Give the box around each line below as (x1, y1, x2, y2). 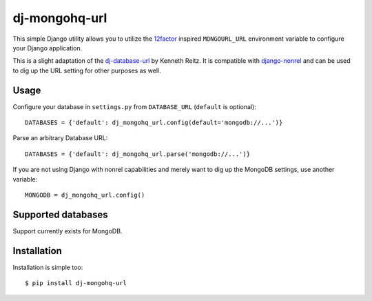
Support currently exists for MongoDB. (12, 226, 123, 235)
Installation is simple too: (12, 263, 83, 271)
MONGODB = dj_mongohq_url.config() (25, 191, 145, 199)
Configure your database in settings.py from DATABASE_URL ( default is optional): (12, 102, 256, 110)
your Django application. (12, 43, 83, 52)
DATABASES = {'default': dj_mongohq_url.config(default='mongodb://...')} (25, 119, 283, 127)
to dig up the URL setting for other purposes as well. (12, 66, 161, 75)
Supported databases (12, 208, 108, 220)
